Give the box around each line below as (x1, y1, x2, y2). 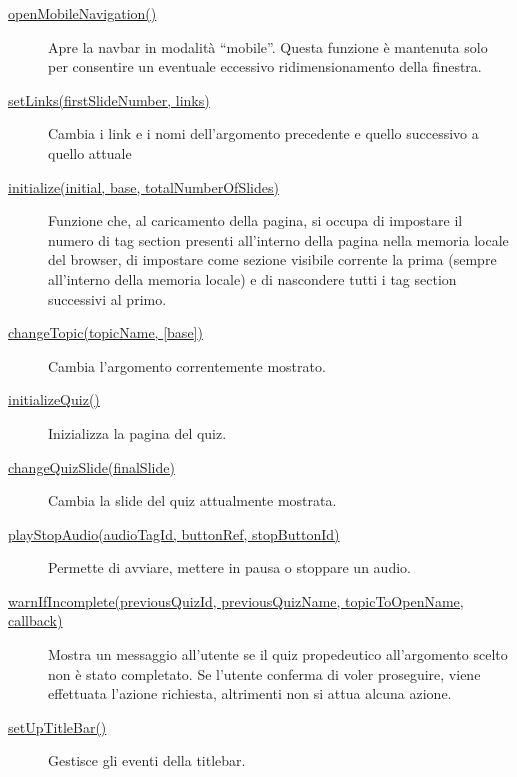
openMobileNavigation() (8, 3, 157, 23)
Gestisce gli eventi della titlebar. (48, 750, 246, 771)
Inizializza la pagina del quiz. (48, 422, 227, 443)
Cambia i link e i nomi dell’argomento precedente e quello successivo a (48, 123, 479, 144)
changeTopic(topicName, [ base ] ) (8, 322, 203, 343)
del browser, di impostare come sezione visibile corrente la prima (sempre (48, 249, 497, 270)
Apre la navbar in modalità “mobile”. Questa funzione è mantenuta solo (48, 36, 488, 57)
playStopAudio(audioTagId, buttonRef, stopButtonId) (8, 523, 340, 544)
